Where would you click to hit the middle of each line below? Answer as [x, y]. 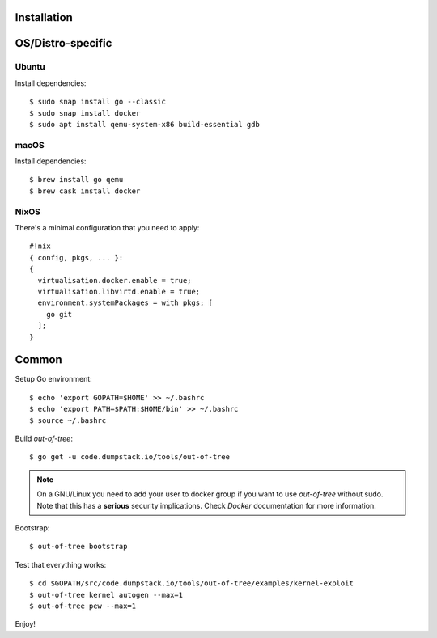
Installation [44, 17]
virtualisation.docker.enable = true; [115, 280]
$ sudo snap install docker [85, 113]
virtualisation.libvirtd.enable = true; [119, 292]
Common [38, 360]
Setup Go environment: [53, 379]
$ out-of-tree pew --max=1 [83, 606]
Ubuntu [30, 67]
